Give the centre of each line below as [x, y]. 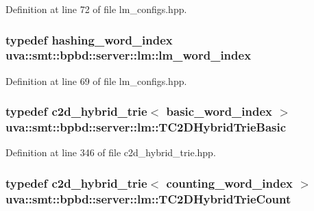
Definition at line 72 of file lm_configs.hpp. [96, 9]
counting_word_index [229, 183]
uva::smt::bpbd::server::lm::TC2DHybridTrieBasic [146, 127]
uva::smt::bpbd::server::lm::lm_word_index [129, 55]
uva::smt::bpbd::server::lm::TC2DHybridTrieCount [148, 198]
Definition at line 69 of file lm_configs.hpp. [96, 80]
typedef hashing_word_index [89, 39]
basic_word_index [219, 111]
